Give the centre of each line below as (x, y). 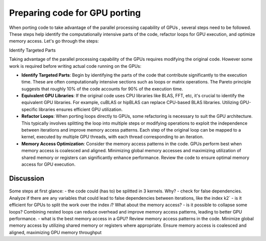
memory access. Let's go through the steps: (54, 41)
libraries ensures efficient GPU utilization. (81, 109)
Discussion (27, 178)
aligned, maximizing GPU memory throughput (55, 232)
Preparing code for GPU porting (75, 13)
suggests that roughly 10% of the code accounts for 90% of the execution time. (102, 89)
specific (30, 109)
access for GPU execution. (49, 164)
